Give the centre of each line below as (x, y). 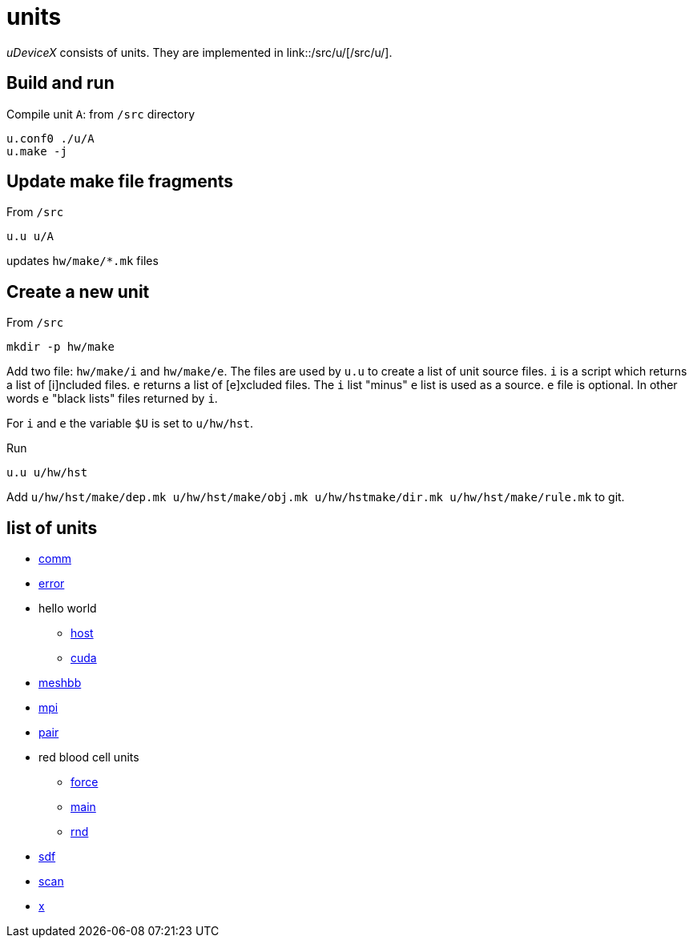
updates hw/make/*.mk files (83, 261)
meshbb (60, 683)
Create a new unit (78, 291)
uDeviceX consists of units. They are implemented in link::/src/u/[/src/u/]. (199, 52)
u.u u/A (30, 237)
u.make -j (37, 151)
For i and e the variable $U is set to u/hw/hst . (130, 424)
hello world (68, 609)
